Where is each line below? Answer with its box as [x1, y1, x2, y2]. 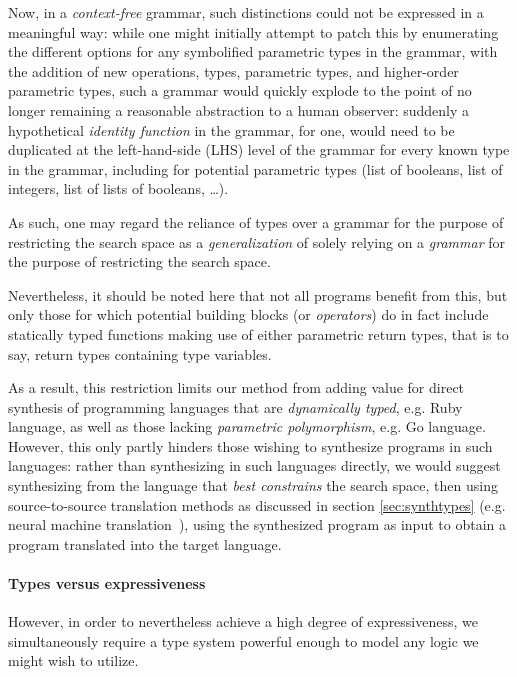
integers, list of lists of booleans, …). [8, 178, 229, 199]
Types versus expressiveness [8, 573, 206, 594]
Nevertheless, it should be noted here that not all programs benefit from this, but [8, 284, 508, 305]
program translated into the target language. [8, 533, 282, 554]
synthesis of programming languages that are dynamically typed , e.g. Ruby [8, 396, 463, 417]
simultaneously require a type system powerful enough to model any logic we [8, 630, 479, 651]
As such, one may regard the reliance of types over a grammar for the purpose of [8, 211, 504, 232]
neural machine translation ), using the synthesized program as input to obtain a [8, 514, 506, 535]
